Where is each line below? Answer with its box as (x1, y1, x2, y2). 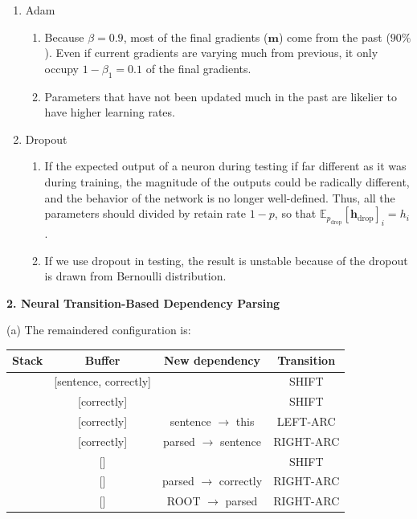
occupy (44, 59, 79, 76)
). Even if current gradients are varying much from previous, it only (44, 44, 378, 61)
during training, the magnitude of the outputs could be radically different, (44, 173, 410, 190)
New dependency (164, 352, 261, 369)
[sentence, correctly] (54, 373, 151, 390)
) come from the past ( (278, 28, 390, 45)
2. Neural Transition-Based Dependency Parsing (6, 294, 280, 311)
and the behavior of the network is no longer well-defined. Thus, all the (44, 189, 395, 206)
